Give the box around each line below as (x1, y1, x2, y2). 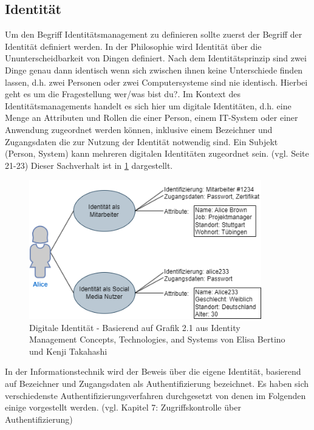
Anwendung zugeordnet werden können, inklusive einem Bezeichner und (5, 123, 273, 135)
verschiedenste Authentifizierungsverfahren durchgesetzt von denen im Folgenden (5, 389, 306, 401)
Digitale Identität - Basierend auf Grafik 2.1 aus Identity (29, 321, 241, 333)
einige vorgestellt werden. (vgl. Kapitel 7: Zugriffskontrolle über (5, 401, 241, 414)
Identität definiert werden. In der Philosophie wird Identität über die (5, 39, 262, 52)
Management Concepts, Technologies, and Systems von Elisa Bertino (29, 333, 285, 346)
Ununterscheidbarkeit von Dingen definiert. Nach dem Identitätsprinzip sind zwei (5, 52, 307, 64)
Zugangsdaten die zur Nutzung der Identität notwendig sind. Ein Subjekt (5, 135, 278, 148)
